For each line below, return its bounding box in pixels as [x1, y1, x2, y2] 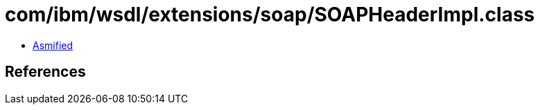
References [5, 63, 86, 81]
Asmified [33, 39, 73, 51]
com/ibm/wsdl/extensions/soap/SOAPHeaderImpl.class [5, 3, 535, 26]
